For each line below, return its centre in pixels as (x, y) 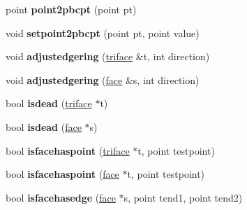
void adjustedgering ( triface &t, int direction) (108, 56)
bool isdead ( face (44, 126)
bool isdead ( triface (49, 103)
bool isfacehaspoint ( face (62, 174)
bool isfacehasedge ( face (61, 197)
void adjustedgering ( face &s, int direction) (103, 79)
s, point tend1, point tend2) (183, 197)
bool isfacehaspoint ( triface (68, 150)
